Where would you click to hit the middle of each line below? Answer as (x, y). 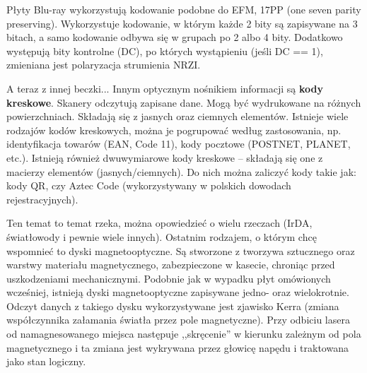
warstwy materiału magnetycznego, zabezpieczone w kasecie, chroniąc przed (171, 265)
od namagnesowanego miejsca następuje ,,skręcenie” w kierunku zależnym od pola (184, 334)
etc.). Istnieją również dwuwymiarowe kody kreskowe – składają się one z (165, 157)
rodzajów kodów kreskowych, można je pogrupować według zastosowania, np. (174, 130)
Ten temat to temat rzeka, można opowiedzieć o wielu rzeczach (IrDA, (159, 223)
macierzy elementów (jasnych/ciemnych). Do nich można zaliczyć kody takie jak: (181, 171)
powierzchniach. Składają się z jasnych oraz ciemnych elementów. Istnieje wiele (177, 116)
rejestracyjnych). (42, 199)
